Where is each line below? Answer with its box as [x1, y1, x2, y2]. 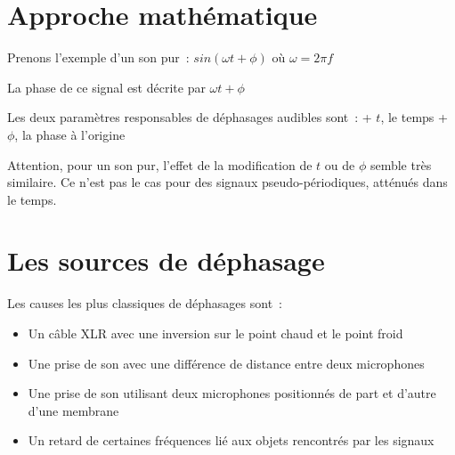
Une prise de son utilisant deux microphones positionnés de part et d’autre [28, 384, 436, 402]
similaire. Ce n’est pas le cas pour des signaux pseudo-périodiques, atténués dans [7, 173, 448, 191]
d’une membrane [28, 401, 119, 419]
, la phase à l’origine [14, 125, 126, 143]
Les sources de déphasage [7, 242, 325, 279]
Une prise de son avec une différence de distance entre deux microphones [28, 353, 425, 372]
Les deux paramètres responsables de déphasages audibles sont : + [7, 108, 372, 126]
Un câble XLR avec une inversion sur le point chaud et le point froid [28, 324, 403, 342]
